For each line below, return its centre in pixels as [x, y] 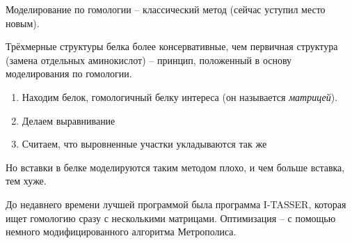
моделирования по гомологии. [69, 73]
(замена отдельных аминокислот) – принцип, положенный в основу [149, 60]
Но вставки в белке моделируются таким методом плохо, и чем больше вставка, [175, 167]
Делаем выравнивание [69, 120]
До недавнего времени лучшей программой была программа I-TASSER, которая [176, 204]
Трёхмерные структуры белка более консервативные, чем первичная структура [172, 46]
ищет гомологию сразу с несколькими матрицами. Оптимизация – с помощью [171, 218]
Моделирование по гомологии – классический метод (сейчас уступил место [166, 9]
